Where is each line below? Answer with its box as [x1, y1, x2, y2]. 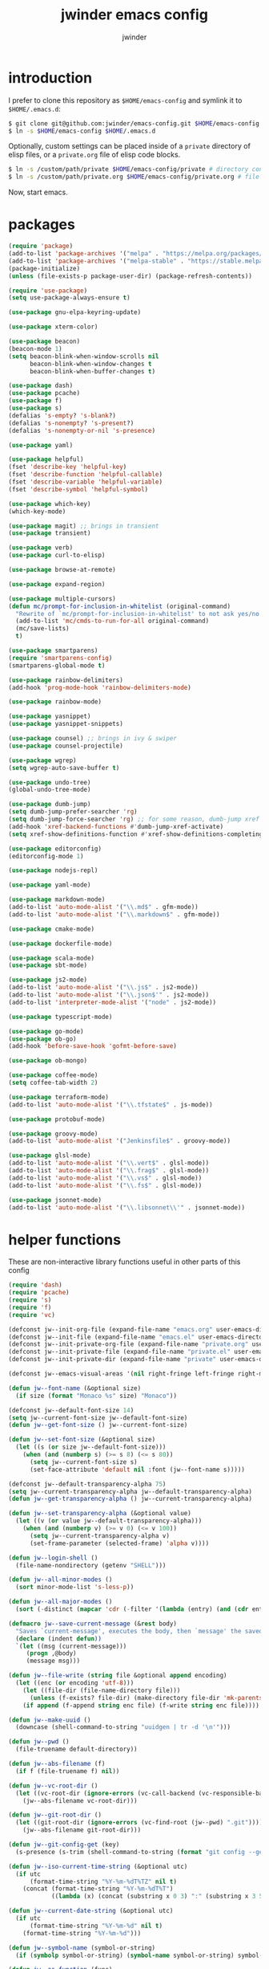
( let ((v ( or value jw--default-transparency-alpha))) [15, 1517, 203, 1525]
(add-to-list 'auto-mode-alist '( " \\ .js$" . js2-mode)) [8, 984, 199, 992]
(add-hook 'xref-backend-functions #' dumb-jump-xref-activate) [8, 822, 224, 830]
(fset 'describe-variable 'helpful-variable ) [8, 478, 163, 486]
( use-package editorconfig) [8, 845, 102, 853]
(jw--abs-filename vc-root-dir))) [22, 1796, 138, 1804]
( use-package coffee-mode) [8, 1071, 98, 1079]
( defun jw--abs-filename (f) [8, 1760, 106, 1768]
